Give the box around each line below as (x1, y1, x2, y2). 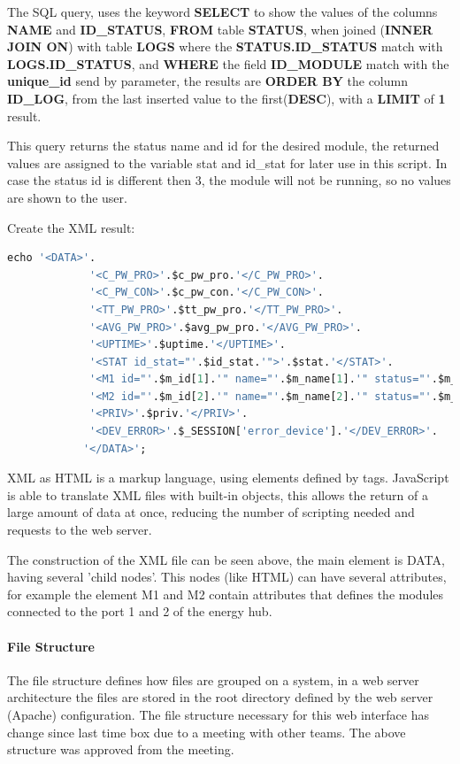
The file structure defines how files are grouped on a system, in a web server (7, 670, 419, 689)
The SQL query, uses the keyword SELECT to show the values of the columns (7, 3, 438, 20)
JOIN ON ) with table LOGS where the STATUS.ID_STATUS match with (7, 37, 443, 56)
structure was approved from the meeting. (7, 740, 234, 759)
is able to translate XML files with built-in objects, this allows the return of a (7, 485, 428, 504)
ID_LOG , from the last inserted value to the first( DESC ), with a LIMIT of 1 (7, 89, 446, 107)
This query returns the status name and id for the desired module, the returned (7, 136, 440, 155)
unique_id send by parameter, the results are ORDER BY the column (7, 72, 408, 90)
